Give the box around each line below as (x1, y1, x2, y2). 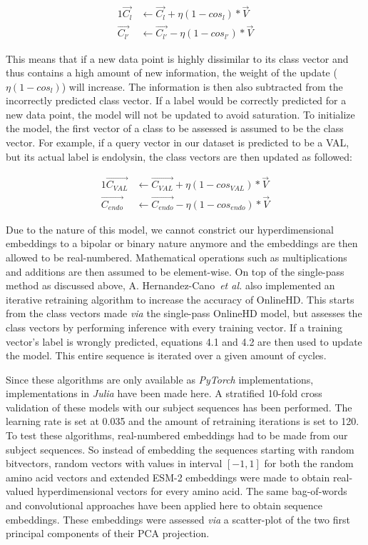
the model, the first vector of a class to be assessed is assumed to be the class (6, 121, 344, 136)
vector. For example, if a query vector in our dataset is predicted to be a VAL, (6, 135, 349, 150)
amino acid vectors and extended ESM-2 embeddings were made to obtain (6, 469, 330, 484)
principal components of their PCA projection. (6, 526, 210, 541)
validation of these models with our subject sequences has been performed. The (6, 399, 352, 414)
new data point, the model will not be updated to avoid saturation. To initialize (6, 106, 355, 121)
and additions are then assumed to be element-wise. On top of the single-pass (6, 264, 344, 279)
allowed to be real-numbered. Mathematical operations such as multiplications (6, 249, 347, 264)
